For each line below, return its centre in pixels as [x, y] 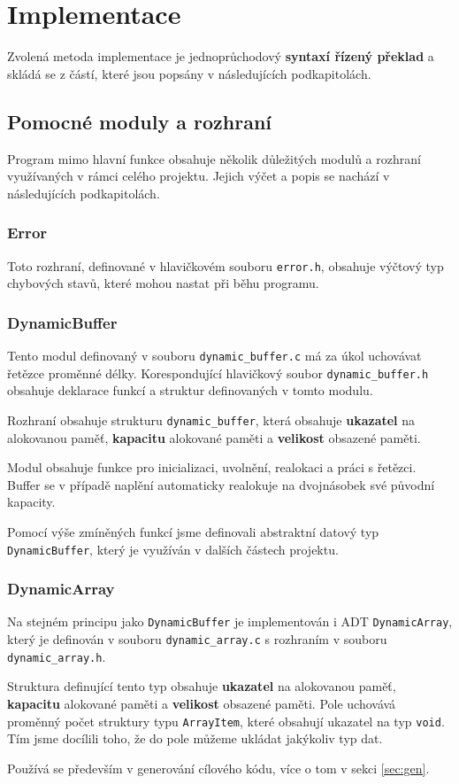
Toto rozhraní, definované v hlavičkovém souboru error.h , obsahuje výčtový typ [226, 265]
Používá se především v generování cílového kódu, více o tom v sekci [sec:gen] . [218, 768]
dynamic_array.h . [57, 656]
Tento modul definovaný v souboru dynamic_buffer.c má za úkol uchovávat [214, 355]
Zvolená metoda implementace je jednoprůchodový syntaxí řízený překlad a [221, 56]
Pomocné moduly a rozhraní [139, 121]
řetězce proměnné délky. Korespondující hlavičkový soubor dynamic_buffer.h [218, 373]
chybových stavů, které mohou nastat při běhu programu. [163, 283]
